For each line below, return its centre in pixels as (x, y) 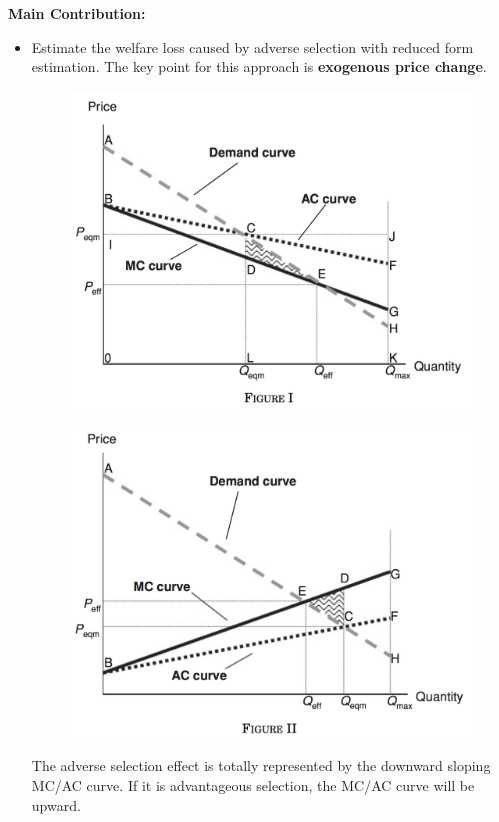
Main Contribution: (77, 13)
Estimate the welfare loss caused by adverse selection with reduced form (252, 46)
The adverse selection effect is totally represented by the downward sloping (261, 765)
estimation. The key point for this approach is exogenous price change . (259, 66)
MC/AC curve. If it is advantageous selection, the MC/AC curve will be (253, 785)
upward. (56, 804)
